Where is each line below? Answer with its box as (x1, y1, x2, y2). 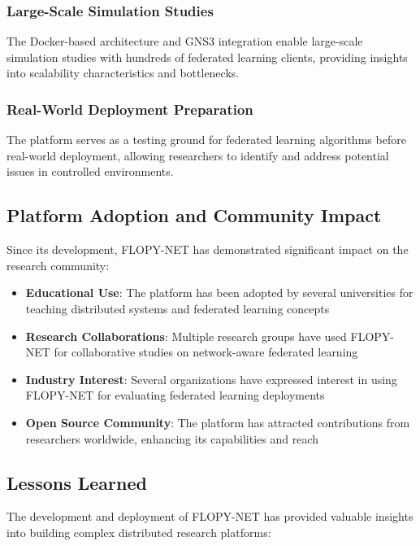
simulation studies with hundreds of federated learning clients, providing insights (6, 48, 408, 65)
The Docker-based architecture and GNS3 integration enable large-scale (6, 33, 363, 50)
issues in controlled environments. (6, 163, 174, 180)
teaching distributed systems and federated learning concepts (25, 299, 330, 317)
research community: (6, 256, 110, 273)
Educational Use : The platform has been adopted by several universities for (25, 284, 414, 301)
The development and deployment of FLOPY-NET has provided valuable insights (6, 508, 414, 525)
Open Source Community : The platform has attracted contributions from (25, 413, 410, 430)
